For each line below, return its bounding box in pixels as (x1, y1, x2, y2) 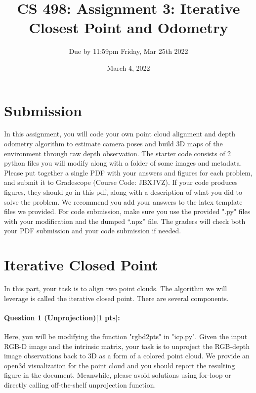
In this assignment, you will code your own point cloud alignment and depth (4, 129, 236, 139)
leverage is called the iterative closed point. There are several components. (4, 293, 229, 303)
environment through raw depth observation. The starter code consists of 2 (4, 148, 231, 158)
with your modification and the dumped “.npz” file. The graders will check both (4, 216, 246, 226)
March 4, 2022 (107, 62, 150, 73)
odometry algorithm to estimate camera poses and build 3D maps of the (4, 138, 223, 149)
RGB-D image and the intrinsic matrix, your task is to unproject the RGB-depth (4, 341, 250, 351)
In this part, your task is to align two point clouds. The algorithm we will (4, 283, 227, 294)
